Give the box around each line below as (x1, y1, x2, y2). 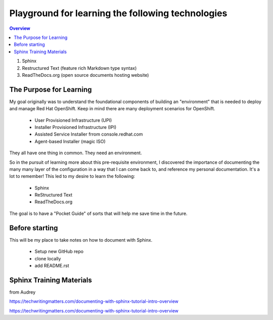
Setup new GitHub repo (34, 248, 83, 255)
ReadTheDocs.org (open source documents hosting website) (22, 72, 149, 78)
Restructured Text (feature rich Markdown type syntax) (22, 65, 137, 71)
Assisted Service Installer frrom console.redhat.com (34, 131, 143, 138)
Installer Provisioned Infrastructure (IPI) (34, 124, 117, 130)
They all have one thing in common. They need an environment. (9, 150, 142, 156)
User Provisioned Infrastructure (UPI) (34, 117, 112, 123)
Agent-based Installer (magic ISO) (34, 138, 106, 144)
